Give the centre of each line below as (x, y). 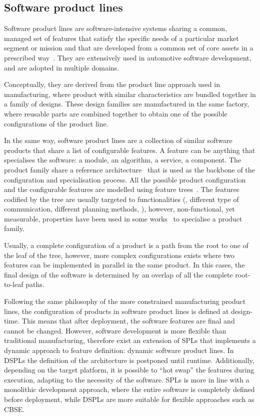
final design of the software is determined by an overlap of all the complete (118, 274)
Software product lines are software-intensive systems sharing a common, (115, 28)
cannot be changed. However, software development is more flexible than (115, 330)
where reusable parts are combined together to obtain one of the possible (116, 113)
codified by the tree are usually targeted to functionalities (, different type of (121, 199)
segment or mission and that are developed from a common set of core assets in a (129, 48)
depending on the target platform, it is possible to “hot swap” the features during (129, 370)
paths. (35, 284)
